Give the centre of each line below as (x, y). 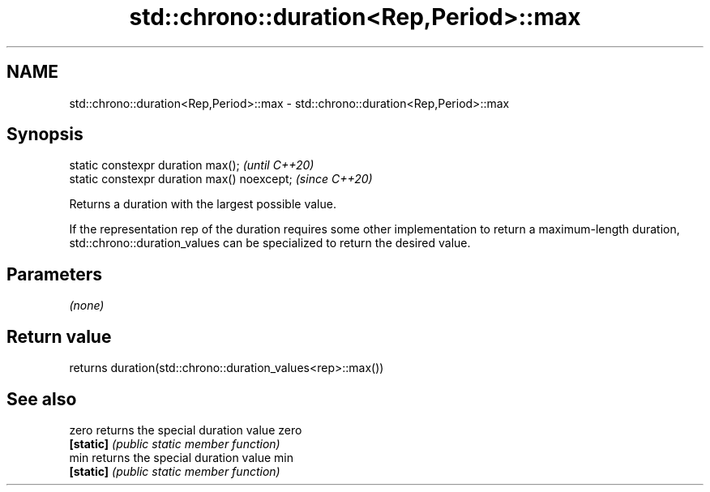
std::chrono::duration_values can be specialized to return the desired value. (270, 243)
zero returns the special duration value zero (186, 430)
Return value (59, 336)
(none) (87, 306)
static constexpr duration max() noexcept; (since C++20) (221, 179)
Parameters (54, 274)
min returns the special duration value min (181, 457)
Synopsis (45, 135)
